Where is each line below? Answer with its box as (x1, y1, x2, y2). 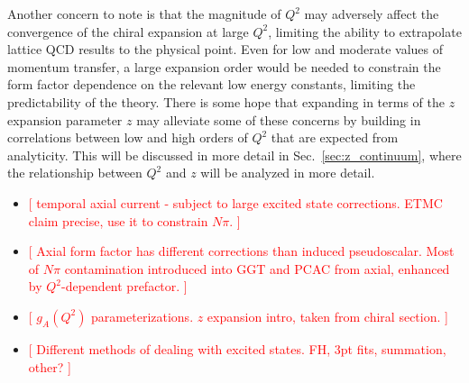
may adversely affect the (304, 5, 439, 23)
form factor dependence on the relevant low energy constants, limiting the (7, 75, 416, 94)
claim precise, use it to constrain (28, 211, 208, 230)
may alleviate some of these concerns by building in (136, 110, 421, 129)
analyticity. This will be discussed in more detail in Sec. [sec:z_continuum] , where (7, 145, 462, 164)
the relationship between (7, 163, 143, 182)
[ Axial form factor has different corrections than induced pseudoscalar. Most (28, 242, 455, 260)
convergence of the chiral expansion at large (7, 22, 249, 41)
